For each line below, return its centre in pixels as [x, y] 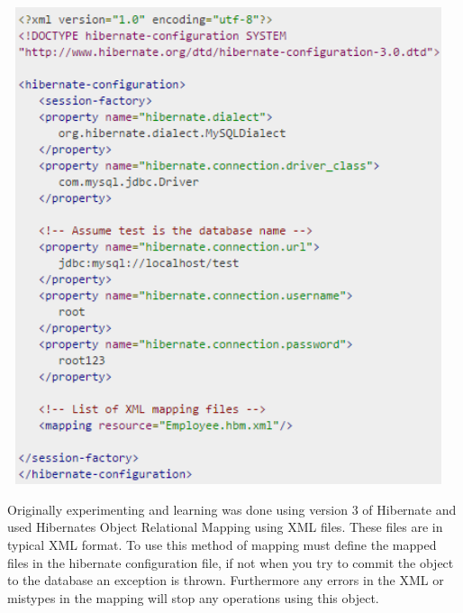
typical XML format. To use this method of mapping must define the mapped [222, 544]
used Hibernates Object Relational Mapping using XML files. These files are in [225, 527]
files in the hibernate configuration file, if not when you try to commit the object [231, 562]
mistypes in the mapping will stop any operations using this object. [193, 597]
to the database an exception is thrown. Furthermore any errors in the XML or [226, 580]
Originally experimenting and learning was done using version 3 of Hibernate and [232, 509]
